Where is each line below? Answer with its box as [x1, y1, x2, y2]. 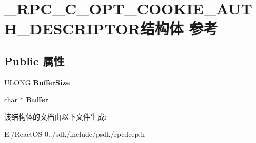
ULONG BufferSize [4, 77, 70, 87]
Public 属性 [4, 53, 65, 68]
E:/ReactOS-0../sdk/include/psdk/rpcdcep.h [4, 128, 145, 139]
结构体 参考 [140, 18, 218, 39]
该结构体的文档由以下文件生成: [4, 111, 107, 122]
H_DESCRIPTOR [4, 18, 141, 39]
